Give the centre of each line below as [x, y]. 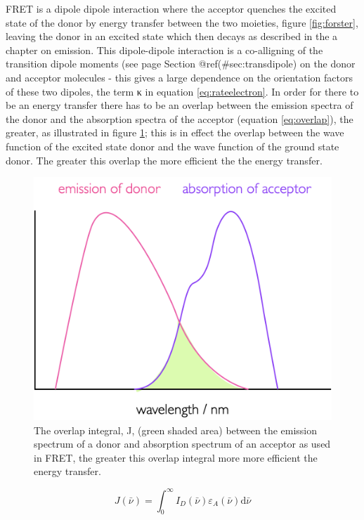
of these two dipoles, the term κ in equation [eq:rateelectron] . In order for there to [182, 91]
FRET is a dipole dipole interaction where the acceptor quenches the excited [171, 8]
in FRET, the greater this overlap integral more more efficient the [176, 457]
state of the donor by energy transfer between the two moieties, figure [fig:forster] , [182, 22]
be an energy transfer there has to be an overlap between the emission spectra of [180, 105]
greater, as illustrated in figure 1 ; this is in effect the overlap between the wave [175, 132]
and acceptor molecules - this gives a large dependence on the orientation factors [179, 77]
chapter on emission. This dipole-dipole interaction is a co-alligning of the [164, 50]
